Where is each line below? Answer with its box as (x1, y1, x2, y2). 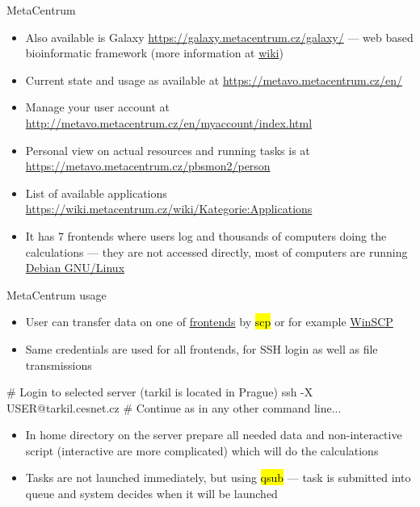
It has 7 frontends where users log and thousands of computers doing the (25, 227, 387, 244)
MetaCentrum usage (6, 286, 107, 303)
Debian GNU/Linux (25, 259, 125, 276)
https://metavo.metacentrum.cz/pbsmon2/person (25, 157, 271, 174)
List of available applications (25, 184, 167, 201)
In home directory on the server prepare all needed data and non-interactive (25, 426, 402, 443)
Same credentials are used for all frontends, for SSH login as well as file (25, 340, 378, 357)
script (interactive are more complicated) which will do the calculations (25, 442, 379, 459)
